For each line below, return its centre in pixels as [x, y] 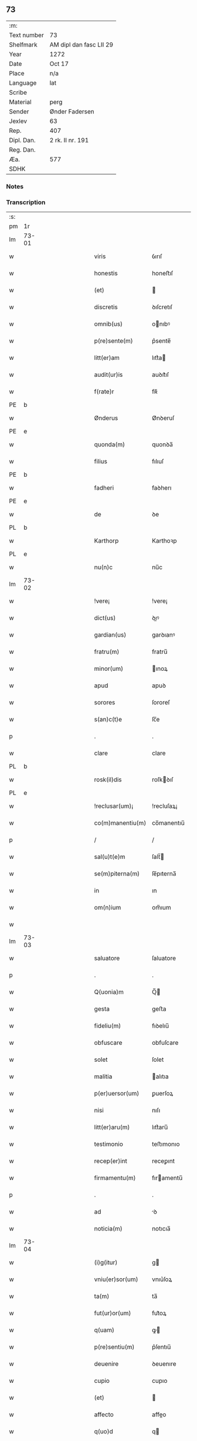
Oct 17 [59, 63]
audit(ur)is [108, 375]
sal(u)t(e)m [110, 857]
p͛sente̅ [161, 341]
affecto [104, 1415]
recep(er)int [111, 1161]
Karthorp [106, 541]
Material [20, 102]
